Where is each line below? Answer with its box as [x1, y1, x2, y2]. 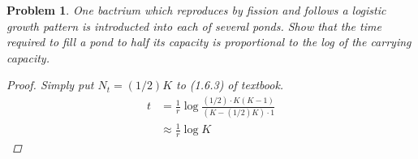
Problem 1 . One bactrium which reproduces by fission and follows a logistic [6, 2, 386, 18]
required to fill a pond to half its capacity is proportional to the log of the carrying [6, 33, 412, 50]
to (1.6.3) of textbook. [176, 76, 284, 93]
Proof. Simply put [6, 76, 94, 93]
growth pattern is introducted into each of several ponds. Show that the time [6, 17, 381, 34]
